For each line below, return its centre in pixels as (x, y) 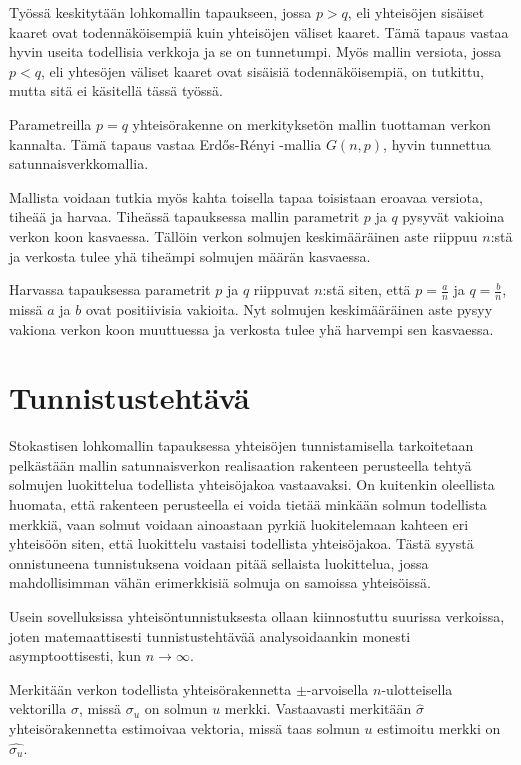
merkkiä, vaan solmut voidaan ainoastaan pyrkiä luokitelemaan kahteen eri (239, 523)
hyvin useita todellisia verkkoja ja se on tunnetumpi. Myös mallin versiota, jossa (255, 51)
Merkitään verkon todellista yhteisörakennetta (150, 688)
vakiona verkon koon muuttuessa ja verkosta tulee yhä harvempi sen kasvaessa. (251, 328)
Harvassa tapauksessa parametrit (110, 289)
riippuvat (281, 289)
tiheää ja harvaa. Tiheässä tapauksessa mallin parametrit (184, 216)
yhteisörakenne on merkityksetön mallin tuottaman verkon (311, 123)
